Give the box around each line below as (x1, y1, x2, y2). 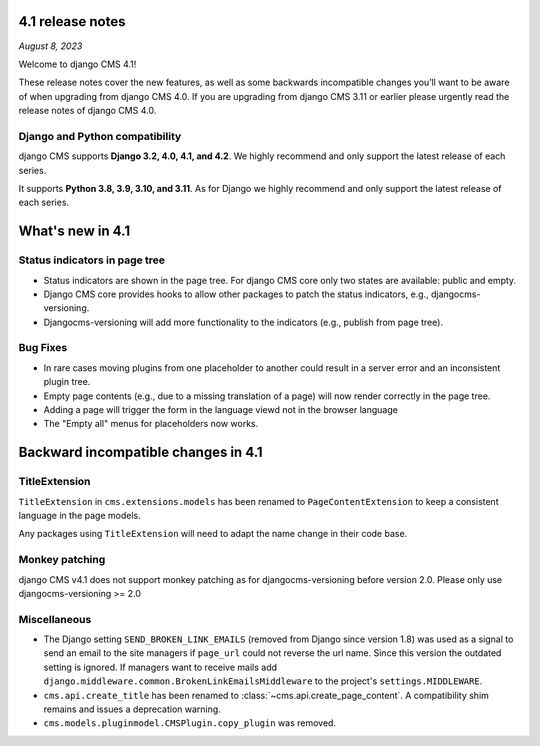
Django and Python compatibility (18, 129, 182, 143)
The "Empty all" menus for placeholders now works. (43, 418, 259, 430)
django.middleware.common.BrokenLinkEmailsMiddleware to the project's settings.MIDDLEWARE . (43, 675, 483, 687)
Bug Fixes (18, 341, 68, 355)
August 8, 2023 (18, 40, 83, 52)
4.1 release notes (18, 13, 126, 30)
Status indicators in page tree (18, 253, 165, 267)
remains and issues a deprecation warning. (43, 703, 222, 715)
